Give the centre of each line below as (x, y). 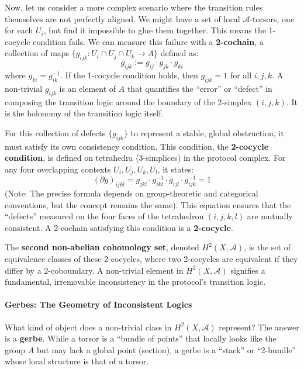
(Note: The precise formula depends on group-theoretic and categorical (132, 193)
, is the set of (267, 247)
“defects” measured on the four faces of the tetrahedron (104, 216)
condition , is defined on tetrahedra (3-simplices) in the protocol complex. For (145, 158)
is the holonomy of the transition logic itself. (84, 113)
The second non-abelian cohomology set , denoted (102, 247)
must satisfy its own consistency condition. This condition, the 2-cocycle (137, 146)
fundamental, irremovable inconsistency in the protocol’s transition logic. (135, 282)
